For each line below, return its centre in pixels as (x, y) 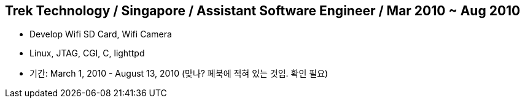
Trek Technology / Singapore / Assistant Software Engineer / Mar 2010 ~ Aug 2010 (263, 11)
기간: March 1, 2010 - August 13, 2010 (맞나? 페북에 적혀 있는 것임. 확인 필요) (179, 74)
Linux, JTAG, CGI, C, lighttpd (87, 53)
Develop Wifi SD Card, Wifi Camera (101, 34)
